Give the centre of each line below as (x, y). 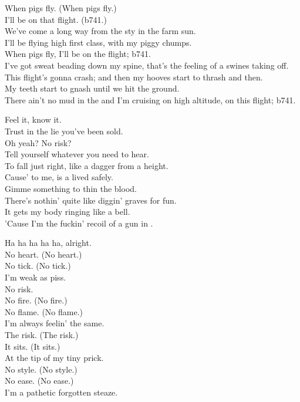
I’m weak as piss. (36, 277)
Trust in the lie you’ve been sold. (64, 131)
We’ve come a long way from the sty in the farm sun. (100, 31)
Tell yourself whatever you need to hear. (77, 154)
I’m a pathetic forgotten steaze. (61, 392)
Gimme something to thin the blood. (71, 188)
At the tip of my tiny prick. (54, 358)
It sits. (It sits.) (33, 346)
